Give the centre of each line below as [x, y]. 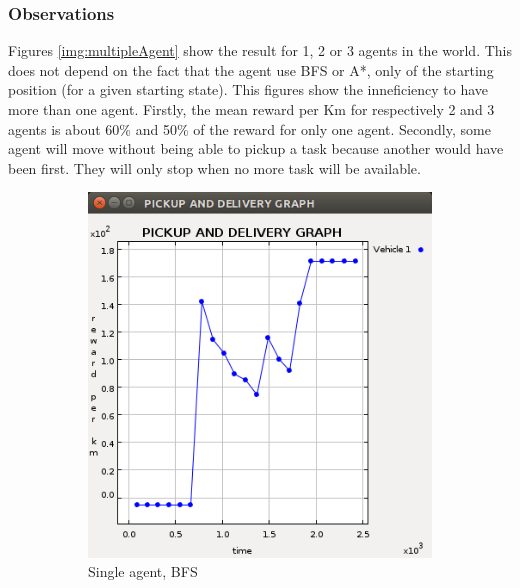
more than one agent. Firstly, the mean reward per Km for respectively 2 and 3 [251, 109]
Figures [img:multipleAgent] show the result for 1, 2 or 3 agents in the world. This [260, 50]
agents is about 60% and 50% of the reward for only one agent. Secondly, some [249, 128]
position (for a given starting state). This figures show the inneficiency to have [248, 89]
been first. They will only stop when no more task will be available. [214, 167]
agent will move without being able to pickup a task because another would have [256, 148]
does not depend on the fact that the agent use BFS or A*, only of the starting [251, 69]
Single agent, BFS [143, 571]
